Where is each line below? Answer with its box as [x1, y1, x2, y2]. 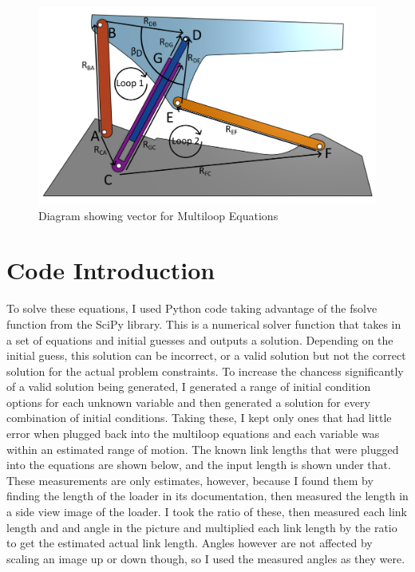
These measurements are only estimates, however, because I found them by [6, 471, 373, 488]
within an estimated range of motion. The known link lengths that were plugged [6, 440, 399, 457]
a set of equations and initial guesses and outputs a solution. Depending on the [6, 331, 393, 348]
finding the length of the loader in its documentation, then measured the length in [6, 487, 409, 504]
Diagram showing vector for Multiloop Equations [38, 207, 279, 223]
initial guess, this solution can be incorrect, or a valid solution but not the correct [6, 347, 406, 364]
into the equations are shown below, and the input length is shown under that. [6, 456, 391, 473]
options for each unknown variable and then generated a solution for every [6, 393, 370, 410]
